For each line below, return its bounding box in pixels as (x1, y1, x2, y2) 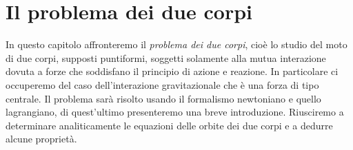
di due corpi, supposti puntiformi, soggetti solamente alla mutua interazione (6, 50, 326, 65)
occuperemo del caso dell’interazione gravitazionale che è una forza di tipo (6, 77, 319, 92)
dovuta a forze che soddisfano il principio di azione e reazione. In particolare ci (6, 64, 339, 78)
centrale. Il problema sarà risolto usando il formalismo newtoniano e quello (6, 91, 321, 105)
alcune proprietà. (6, 131, 77, 146)
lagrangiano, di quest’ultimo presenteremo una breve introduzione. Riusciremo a (6, 105, 344, 119)
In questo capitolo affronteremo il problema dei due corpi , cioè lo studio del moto (6, 37, 347, 52)
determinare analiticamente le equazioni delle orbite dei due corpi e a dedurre (6, 118, 333, 132)
